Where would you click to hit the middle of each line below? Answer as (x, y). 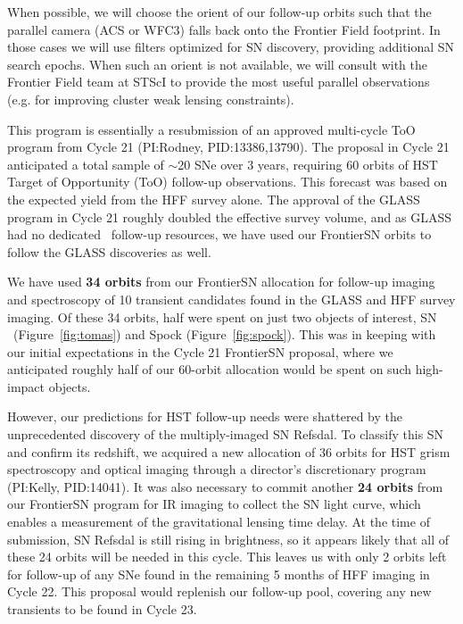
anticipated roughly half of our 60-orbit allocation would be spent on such (209, 369)
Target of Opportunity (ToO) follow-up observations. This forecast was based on (227, 182)
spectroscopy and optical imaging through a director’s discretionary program (217, 469)
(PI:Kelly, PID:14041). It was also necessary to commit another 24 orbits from (225, 486)
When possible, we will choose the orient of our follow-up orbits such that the (219, 12)
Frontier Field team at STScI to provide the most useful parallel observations (219, 82)
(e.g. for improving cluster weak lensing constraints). (151, 99)
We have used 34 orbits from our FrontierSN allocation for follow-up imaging (221, 282)
